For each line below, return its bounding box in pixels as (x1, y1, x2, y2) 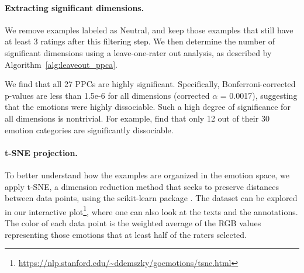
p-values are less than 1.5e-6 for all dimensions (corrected (5, 89, 210, 101)
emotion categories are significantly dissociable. (5, 123, 174, 136)
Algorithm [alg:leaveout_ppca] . (5, 58, 118, 70)
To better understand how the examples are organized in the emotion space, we (5, 168, 289, 181)
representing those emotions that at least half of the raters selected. (5, 228, 247, 240)
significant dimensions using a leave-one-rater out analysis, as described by (5, 46, 272, 58)
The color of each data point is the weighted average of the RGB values (5, 216, 261, 229)
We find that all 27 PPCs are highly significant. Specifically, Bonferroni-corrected (5, 78, 296, 90)
